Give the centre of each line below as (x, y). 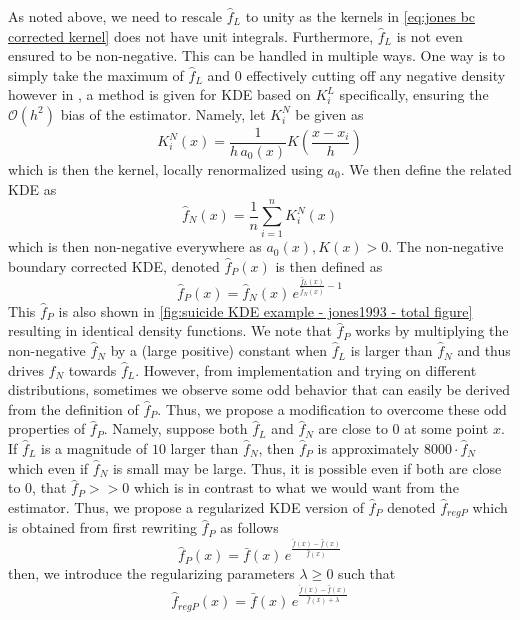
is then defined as (329, 265)
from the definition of (73, 408)
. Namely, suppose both (175, 428)
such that (367, 573)
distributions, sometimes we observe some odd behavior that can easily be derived (259, 389)
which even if (48, 467)
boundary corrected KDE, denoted (114, 265)
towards (92, 369)
